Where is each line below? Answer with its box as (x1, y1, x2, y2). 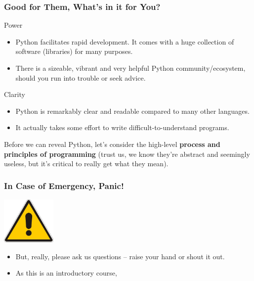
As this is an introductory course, (15, 268, 117, 278)
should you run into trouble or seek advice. (15, 72, 146, 83)
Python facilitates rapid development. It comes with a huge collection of (15, 36, 234, 47)
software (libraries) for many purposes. (15, 46, 133, 56)
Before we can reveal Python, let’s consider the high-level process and (4, 139, 220, 149)
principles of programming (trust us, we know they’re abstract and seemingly (4, 148, 250, 159)
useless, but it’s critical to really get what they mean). (4, 158, 169, 169)
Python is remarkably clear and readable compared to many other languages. (15, 105, 250, 116)
